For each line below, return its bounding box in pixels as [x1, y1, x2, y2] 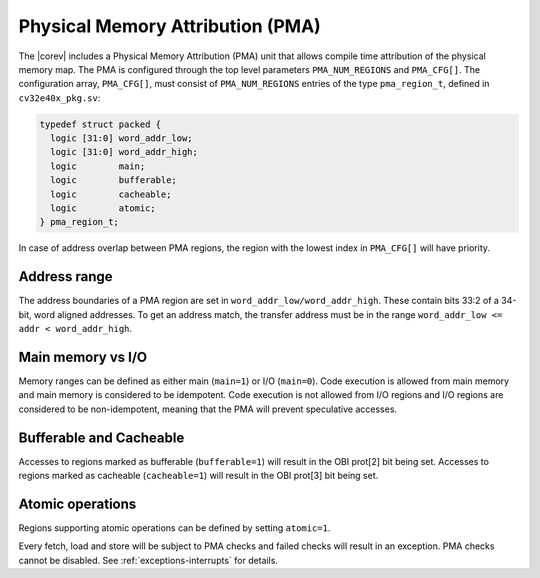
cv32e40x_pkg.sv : [18, 91, 101, 104]
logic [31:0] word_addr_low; [50, 133, 194, 144]
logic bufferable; [50, 175, 177, 186]
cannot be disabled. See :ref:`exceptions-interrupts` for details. [18, 554, 279, 566]
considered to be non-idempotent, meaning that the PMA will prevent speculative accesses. [18, 403, 398, 415]
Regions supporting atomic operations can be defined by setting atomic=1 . [18, 522, 331, 534]
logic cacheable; [50, 188, 172, 200]
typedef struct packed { [39, 118, 162, 130]
